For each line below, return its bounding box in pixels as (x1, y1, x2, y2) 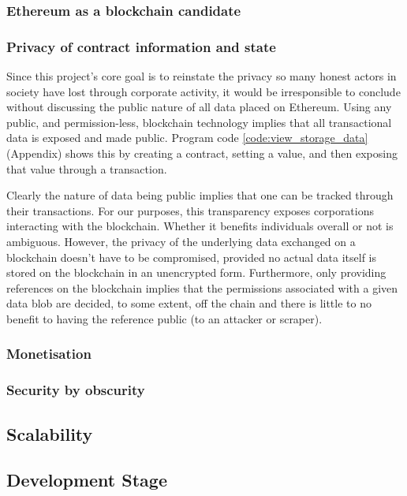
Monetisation (6, 344, 91, 364)
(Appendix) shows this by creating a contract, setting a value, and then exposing (6, 145, 398, 162)
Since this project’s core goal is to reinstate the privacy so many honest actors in (6, 68, 397, 84)
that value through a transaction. (6, 160, 167, 177)
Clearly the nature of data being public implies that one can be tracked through (6, 187, 394, 203)
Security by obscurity (6, 380, 145, 400)
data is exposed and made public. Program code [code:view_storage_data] (6, 129, 368, 146)
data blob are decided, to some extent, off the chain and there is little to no (6, 295, 372, 311)
